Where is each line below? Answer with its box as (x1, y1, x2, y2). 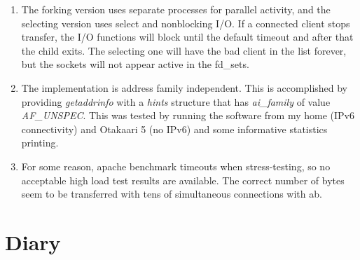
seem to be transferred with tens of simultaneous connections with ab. (21, 186, 322, 201)
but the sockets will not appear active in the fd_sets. (21, 57, 249, 71)
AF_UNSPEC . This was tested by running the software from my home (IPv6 (21, 108, 354, 123)
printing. (21, 135, 59, 150)
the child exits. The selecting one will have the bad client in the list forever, (21, 43, 347, 57)
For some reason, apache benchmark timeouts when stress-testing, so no (21, 158, 331, 173)
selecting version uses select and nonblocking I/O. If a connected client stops (21, 15, 350, 30)
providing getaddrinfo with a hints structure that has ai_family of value (21, 94, 331, 109)
